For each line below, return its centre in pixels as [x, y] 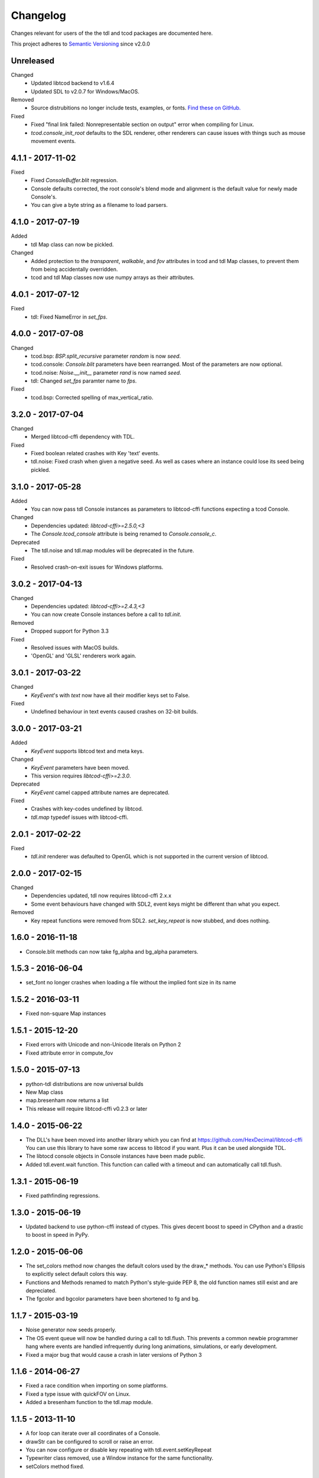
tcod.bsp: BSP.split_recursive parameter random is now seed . [106, 356]
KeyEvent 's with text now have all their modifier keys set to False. [110, 695]
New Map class [44, 1092]
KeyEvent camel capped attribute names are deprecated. [100, 792]
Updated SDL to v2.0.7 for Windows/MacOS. [85, 91]
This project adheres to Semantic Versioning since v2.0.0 [80, 44]
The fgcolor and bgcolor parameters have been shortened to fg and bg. [113, 1299]
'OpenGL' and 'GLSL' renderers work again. [84, 656]
